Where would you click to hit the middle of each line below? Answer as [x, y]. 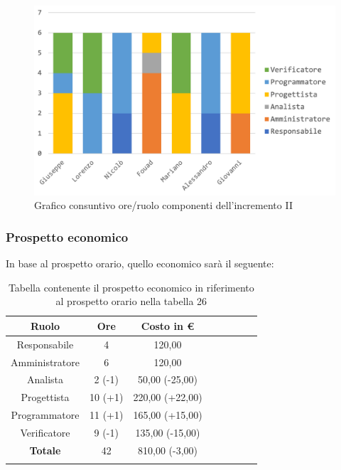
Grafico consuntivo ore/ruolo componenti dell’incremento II [163, 205]
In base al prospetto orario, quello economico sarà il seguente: [140, 263]
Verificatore [45, 432]
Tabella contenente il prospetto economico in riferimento [131, 287]
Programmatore [45, 415]
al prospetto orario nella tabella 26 [131, 301]
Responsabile [45, 344]
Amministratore [45, 362]
